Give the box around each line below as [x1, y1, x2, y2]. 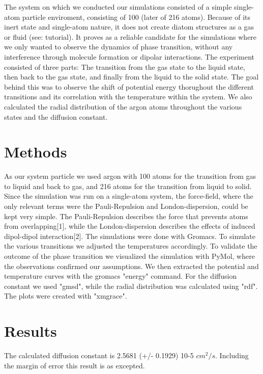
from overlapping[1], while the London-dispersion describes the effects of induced [4, 221, 255, 231]
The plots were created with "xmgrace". [4, 290, 127, 301]
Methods [4, 141, 67, 162]
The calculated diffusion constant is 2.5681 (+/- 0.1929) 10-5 [4, 350, 194, 361]
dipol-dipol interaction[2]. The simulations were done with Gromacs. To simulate [4, 230, 256, 241]
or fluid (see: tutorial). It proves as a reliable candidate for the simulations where [4, 31, 257, 42]
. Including [215, 350, 249, 361]
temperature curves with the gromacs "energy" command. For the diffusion [4, 271, 237, 281]
